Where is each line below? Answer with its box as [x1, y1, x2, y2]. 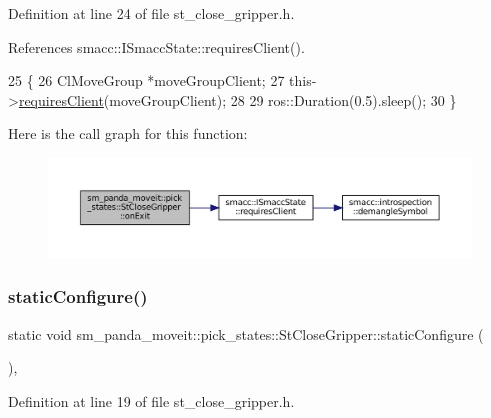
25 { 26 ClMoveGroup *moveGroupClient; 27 [8, 70, 285, 91]
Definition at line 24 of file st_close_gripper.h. [8, 3, 295, 23]
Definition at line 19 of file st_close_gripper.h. [8, 390, 295, 411]
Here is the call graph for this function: [8, 123, 248, 144]
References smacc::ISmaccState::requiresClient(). [8, 36, 305, 57]
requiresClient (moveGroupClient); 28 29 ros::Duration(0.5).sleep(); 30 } [18, 89, 457, 110]
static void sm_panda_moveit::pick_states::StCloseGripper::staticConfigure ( [8, 323, 484, 344]
